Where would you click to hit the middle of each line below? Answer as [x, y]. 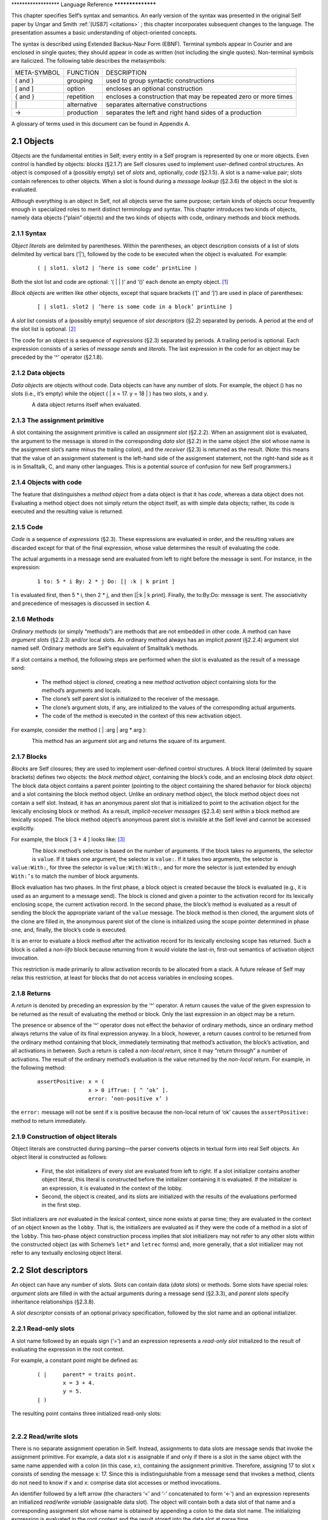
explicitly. [23, 828]
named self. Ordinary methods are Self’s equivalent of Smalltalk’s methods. [105, 648]
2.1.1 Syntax [29, 233]
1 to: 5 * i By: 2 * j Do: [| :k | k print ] [106, 581]
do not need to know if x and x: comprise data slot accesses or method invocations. [116, 1482]
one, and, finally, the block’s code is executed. [69, 930]
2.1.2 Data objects [38, 373]
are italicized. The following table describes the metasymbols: [89, 61]
